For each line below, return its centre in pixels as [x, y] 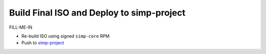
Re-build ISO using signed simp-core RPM [66, 36]
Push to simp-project [43, 43]
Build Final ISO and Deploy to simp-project [97, 13]
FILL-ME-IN [21, 27]
